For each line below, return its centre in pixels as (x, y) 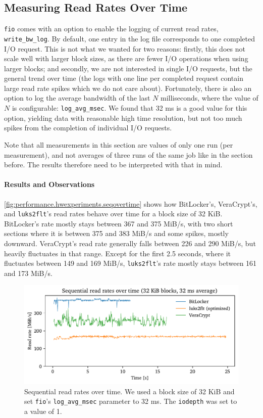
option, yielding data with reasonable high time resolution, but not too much (123, 118)
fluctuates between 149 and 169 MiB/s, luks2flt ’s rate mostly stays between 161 (130, 263)
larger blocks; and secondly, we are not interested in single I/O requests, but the (128, 68)
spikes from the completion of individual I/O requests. (88, 128)
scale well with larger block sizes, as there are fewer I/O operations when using (126, 58)
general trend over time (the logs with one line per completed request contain (124, 78)
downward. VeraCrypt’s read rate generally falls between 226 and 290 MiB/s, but (130, 243)
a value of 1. (43, 411)
